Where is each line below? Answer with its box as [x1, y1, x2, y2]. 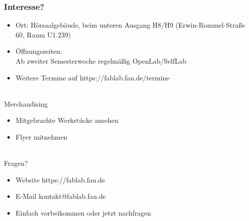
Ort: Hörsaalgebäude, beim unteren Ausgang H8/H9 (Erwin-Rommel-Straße [15, 20, 246, 30]
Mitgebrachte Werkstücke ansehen [15, 115, 119, 125]
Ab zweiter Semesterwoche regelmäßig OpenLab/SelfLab [15, 56, 187, 66]
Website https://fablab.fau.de [15, 174, 105, 184]
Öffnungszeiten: [15, 46, 62, 56]
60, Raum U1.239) [15, 29, 71, 39]
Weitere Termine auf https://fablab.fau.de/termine [15, 72, 170, 82]
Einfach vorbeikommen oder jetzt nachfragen [15, 207, 151, 218]
